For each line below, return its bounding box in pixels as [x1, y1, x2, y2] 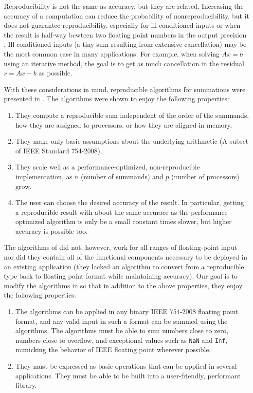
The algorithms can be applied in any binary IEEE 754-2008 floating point [15, 306, 238, 317]
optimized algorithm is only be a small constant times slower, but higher [15, 216, 232, 226]
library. [15, 380, 37, 390]
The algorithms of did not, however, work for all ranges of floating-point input [4, 242, 237, 252]
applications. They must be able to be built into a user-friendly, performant [15, 370, 241, 380]
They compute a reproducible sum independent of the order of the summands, [15, 110, 249, 120]
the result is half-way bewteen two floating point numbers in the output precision [4, 29, 247, 39]
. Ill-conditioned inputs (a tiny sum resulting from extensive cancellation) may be [4, 39, 247, 49]
